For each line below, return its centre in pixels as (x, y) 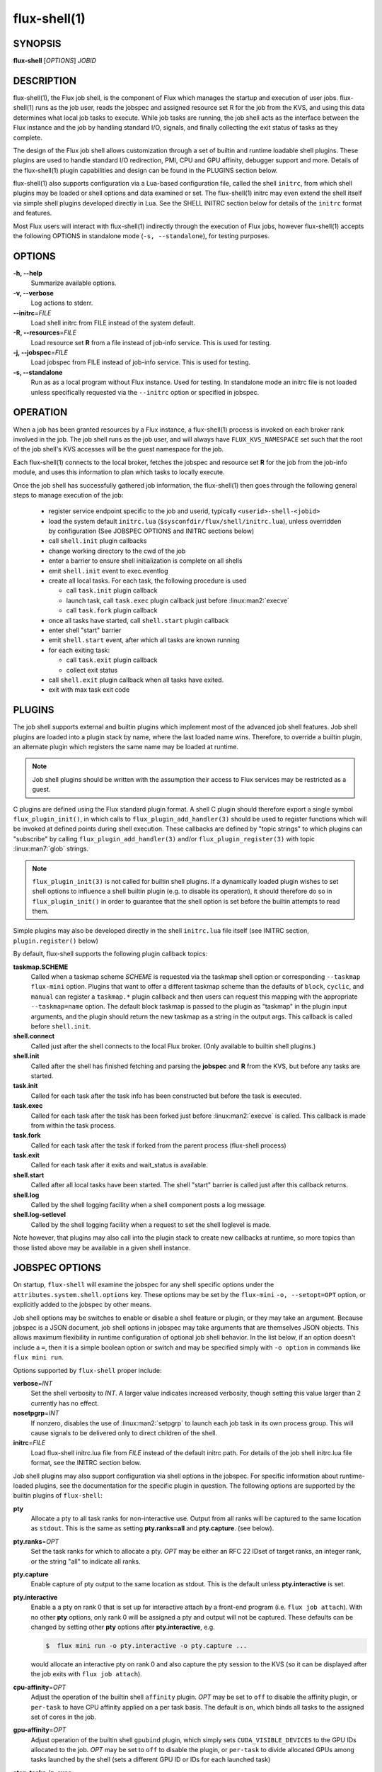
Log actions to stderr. (62, 303)
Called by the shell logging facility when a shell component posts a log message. (149, 1205)
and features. (33, 213)
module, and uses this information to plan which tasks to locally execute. (119, 472)
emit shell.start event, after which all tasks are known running (144, 640)
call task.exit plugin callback (112, 660)
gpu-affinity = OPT (40, 1730)
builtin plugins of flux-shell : (58, 1496)
